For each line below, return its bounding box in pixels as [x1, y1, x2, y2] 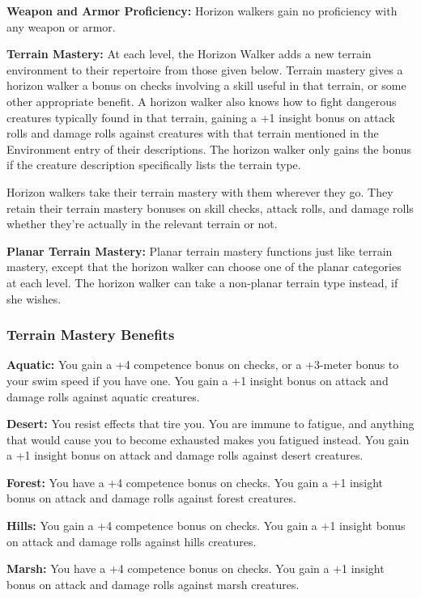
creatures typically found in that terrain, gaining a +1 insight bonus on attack [6, 108, 395, 125]
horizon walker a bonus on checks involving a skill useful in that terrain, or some [6, 77, 406, 94]
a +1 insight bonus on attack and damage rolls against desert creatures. [6, 447, 364, 464]
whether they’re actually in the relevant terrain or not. [6, 215, 278, 232]
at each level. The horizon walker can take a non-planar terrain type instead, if [6, 274, 398, 291]
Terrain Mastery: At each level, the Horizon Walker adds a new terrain [6, 45, 372, 62]
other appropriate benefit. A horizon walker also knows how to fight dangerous [6, 92, 397, 109]
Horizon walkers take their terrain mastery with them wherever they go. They [6, 183, 393, 200]
